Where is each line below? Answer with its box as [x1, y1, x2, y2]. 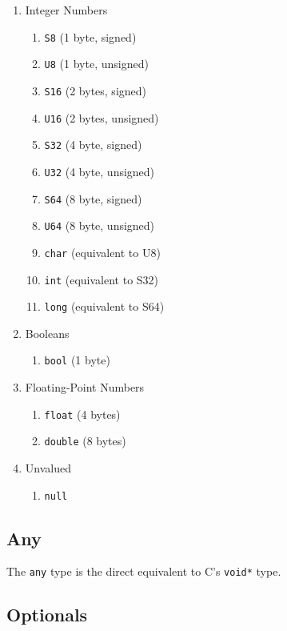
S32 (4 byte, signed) [44, 136, 142, 153]
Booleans [25, 324, 70, 341]
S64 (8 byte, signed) [44, 190, 142, 207]
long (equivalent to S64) [44, 298, 165, 315]
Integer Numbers [25, 2, 108, 18]
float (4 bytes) [44, 405, 121, 422]
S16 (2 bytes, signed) [44, 82, 147, 98]
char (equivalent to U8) [44, 243, 161, 260]
